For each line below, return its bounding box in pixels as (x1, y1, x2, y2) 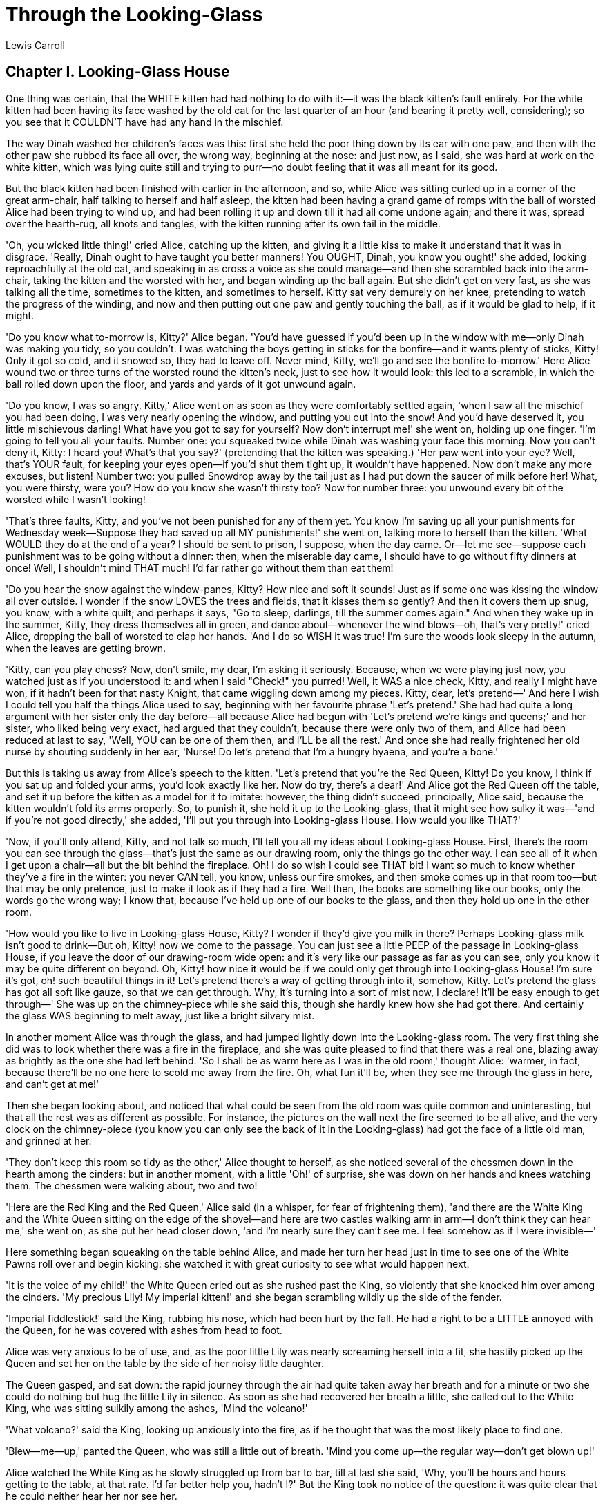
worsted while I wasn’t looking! (6, 493, 146, 505)
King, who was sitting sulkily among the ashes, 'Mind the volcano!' (6, 1402, 308, 1414)
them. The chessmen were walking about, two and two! (6, 1179, 258, 1192)
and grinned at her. (6, 1134, 92, 1147)
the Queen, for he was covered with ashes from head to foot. (6, 1324, 282, 1336)
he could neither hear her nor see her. (6, 1489, 177, 1502)
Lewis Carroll (6, 39, 65, 51)
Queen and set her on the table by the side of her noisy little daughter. (6, 1357, 324, 1369)
